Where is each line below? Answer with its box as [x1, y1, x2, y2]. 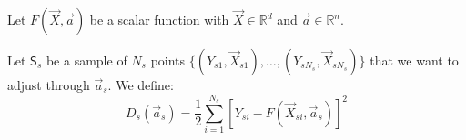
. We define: [107, 75, 174, 94]
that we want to [370, 51, 459, 69]
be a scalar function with [89, 10, 229, 28]
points [150, 51, 186, 69]
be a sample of [46, 51, 127, 69]
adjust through [7, 75, 90, 94]
